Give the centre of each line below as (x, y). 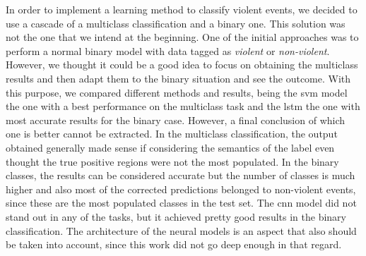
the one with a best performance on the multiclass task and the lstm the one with (183, 106)
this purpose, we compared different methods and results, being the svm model (177, 92)
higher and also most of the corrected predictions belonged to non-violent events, (181, 189)
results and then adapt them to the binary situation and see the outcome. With (178, 78)
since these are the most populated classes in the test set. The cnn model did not (181, 203)
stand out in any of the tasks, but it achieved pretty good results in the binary (176, 216)
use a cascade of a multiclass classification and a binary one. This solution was (176, 23)
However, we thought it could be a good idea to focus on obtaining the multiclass (182, 65)
